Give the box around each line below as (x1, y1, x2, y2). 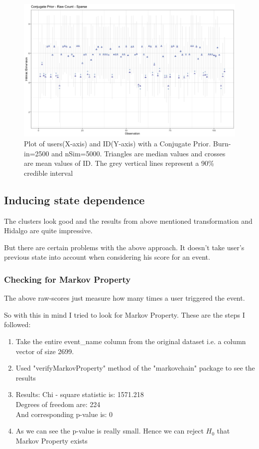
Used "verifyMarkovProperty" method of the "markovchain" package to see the (15, 363, 255, 373)
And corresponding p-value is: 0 (15, 409, 113, 419)
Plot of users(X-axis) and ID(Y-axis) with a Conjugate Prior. (24, 138, 211, 148)
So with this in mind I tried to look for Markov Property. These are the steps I (4, 309, 245, 320)
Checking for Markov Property (4, 273, 131, 285)
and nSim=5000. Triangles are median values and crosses (51, 148, 226, 158)
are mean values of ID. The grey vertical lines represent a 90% (24, 158, 214, 168)
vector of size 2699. (15, 346, 74, 356)
